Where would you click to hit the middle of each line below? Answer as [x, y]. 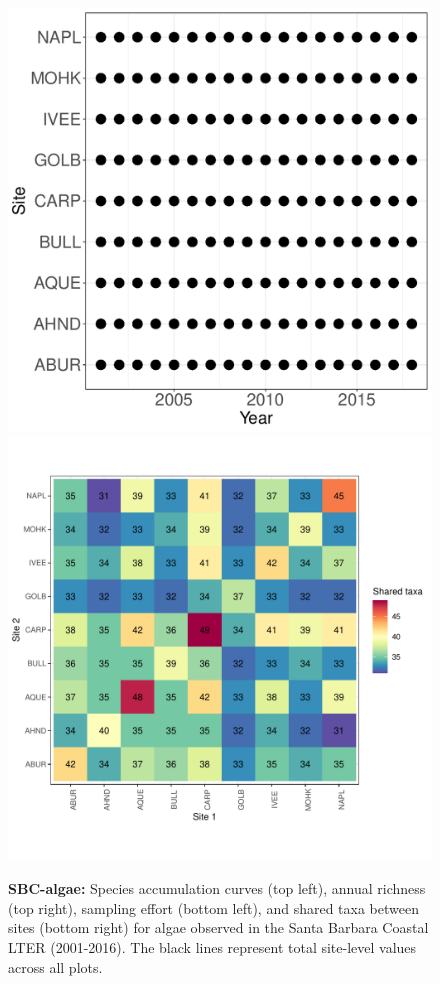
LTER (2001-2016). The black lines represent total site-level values [212, 946]
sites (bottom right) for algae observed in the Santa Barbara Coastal [218, 927]
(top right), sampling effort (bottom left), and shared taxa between [213, 907]
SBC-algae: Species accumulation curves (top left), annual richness [217, 888]
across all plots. [55, 966]
